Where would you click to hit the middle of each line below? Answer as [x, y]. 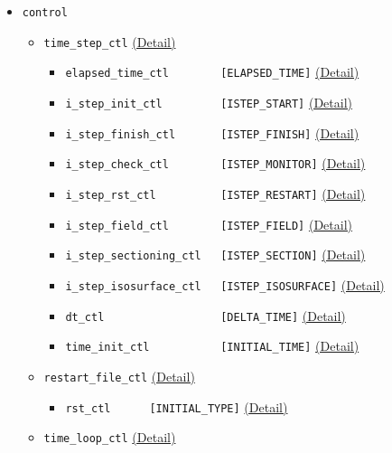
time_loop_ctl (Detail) [110, 437]
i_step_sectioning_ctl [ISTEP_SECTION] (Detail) [215, 255]
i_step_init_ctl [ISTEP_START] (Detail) [209, 102]
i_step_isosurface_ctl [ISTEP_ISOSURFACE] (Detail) [225, 284]
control [45, 13]
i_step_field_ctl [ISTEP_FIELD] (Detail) [209, 224]
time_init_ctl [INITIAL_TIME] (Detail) [212, 346]
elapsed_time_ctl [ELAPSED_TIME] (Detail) [212, 72]
